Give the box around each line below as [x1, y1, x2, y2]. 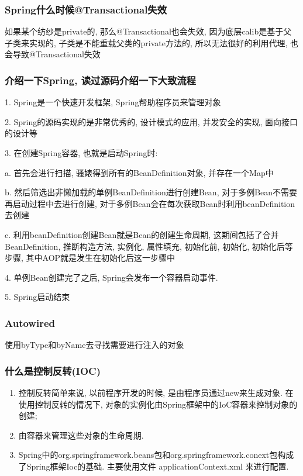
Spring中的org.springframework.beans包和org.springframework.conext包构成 [18, 449, 294, 461]
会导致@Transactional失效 [5, 48, 101, 60]
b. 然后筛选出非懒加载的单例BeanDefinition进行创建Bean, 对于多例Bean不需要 [5, 186, 298, 198]
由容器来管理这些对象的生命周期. [18, 429, 144, 441]
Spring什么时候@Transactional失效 [5, 2, 167, 16]
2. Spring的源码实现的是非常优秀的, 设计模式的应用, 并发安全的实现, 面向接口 [5, 115, 298, 127]
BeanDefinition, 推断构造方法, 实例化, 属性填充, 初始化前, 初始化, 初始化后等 [5, 240, 293, 252]
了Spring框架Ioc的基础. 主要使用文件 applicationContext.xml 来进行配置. [18, 460, 289, 472]
